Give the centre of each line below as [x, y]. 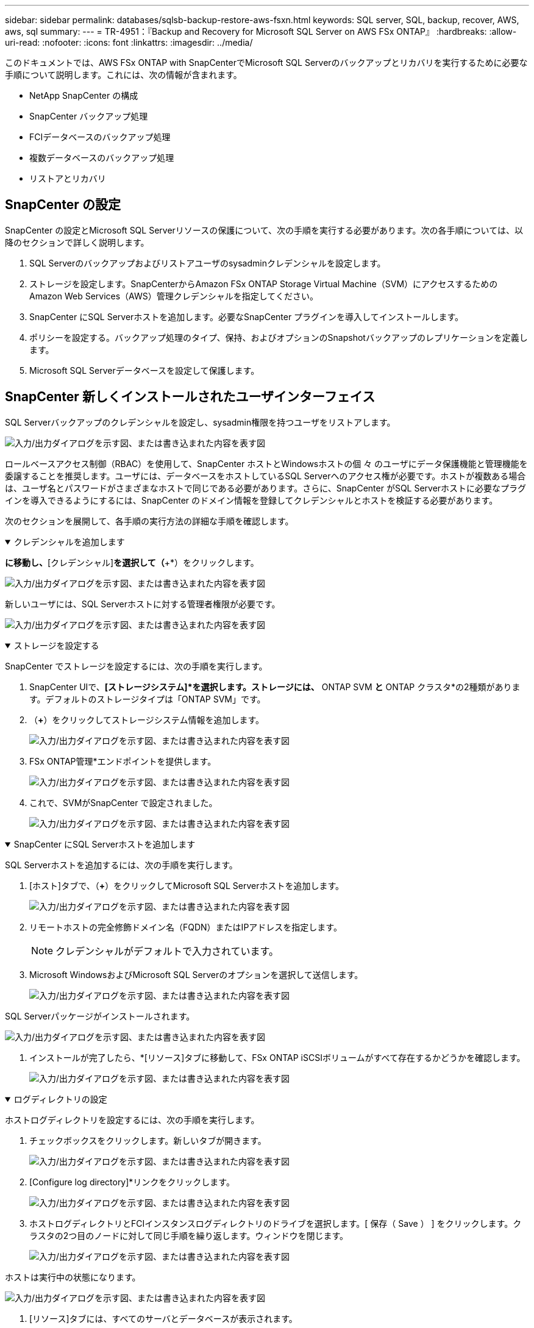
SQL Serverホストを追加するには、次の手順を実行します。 [121, 865]
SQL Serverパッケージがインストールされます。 [100, 1016]
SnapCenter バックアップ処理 [89, 116]
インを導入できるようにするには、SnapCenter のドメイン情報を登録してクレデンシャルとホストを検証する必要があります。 [251, 500]
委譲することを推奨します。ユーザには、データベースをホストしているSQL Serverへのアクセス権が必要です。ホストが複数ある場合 [265, 476]
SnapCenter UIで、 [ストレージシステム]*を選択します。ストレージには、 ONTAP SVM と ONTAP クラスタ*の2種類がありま [275, 687]
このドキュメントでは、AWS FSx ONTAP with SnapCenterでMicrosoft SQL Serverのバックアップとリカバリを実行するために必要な [266, 62]
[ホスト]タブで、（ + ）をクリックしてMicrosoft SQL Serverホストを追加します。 [187, 885]
